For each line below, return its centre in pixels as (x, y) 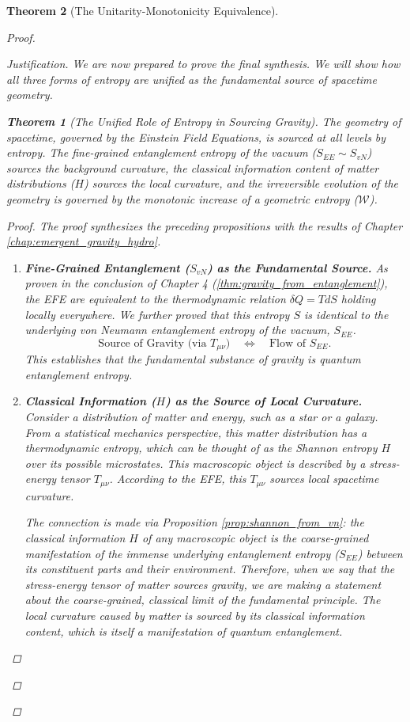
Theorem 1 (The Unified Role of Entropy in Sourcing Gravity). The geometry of (204, 121)
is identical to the (346, 314)
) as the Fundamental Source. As (297, 267)
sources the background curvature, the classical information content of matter (193, 167)
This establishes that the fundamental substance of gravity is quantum (193, 359)
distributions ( (41, 183)
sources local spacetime (324, 479)
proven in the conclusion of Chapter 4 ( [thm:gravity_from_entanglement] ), (206, 283)
